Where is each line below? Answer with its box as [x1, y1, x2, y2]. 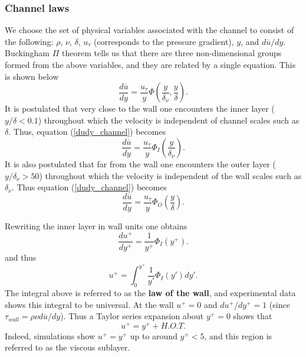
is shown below [5, 70, 59, 82]
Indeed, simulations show [5, 329, 96, 342]
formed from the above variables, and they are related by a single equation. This [5, 59, 296, 70]
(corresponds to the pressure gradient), [93, 35, 234, 47]
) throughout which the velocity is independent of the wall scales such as [39, 169, 302, 181]
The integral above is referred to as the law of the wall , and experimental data [5, 286, 296, 298]
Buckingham [5, 47, 50, 59]
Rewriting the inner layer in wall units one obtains [5, 219, 187, 232]
